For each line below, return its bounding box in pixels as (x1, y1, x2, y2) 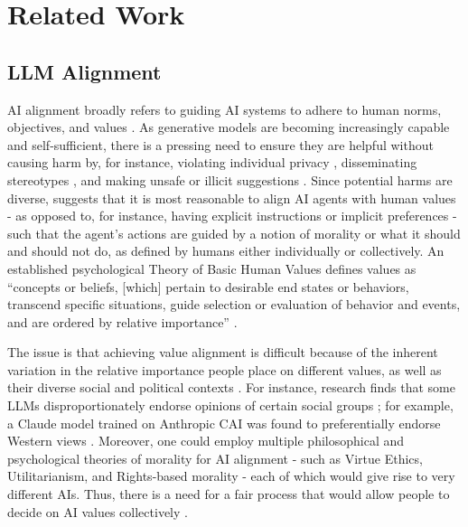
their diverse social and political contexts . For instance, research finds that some (7, 378, 455, 397)
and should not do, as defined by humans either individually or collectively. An (7, 241, 445, 260)
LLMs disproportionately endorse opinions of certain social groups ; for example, (7, 396, 454, 415)
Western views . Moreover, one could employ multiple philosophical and (7, 431, 405, 450)
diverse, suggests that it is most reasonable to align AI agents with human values (7, 188, 456, 207)
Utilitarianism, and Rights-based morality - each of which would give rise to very (7, 466, 455, 485)
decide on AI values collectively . (7, 502, 188, 521)
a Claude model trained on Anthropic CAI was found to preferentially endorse (7, 413, 441, 432)
